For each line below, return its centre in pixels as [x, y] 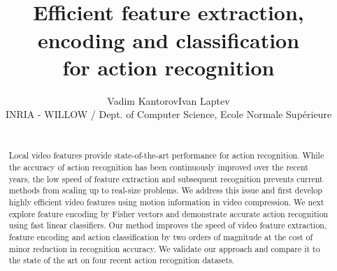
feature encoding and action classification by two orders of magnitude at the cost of [161, 236]
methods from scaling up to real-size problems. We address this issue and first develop [165, 190]
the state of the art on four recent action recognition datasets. [122, 260]
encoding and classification [168, 39]
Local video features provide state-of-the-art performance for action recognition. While [166, 155]
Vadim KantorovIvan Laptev [168, 100]
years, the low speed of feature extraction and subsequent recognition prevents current [166, 178]
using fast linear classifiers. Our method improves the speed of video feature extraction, [168, 225]
